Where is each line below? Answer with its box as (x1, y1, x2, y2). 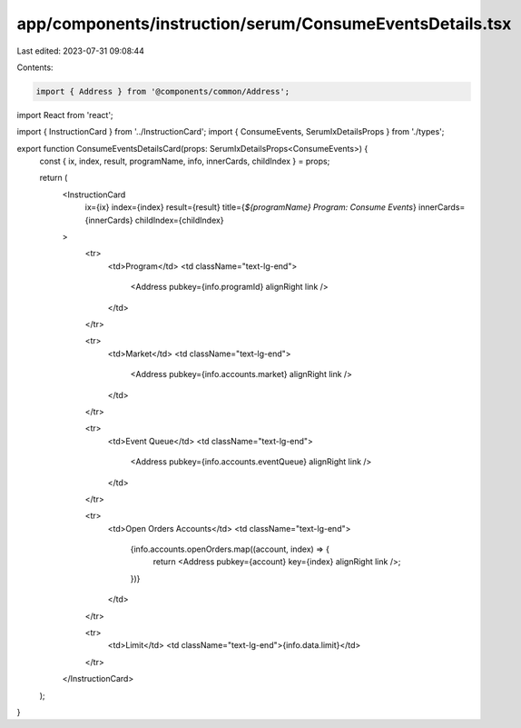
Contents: (16, 62, 54, 73)
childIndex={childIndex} (134, 214, 224, 225)
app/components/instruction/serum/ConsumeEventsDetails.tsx (16, 14, 512, 34)
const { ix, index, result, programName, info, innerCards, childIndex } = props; (39, 155, 330, 167)
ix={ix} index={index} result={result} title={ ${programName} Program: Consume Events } (84, 202, 417, 213)
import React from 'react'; (16, 109, 113, 120)
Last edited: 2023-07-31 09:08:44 (16, 45, 145, 56)
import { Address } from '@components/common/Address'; (35, 86, 290, 96)
